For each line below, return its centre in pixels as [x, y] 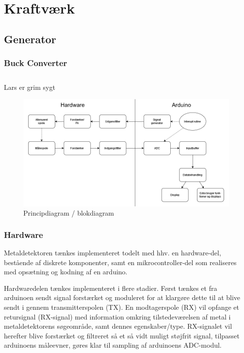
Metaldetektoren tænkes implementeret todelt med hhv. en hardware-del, [113, 253]
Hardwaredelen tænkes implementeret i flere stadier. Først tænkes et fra [111, 288]
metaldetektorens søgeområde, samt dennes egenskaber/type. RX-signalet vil [118, 326]
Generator [30, 39]
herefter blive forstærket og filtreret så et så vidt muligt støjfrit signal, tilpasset [122, 335]
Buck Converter [36, 63]
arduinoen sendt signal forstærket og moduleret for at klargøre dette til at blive [122, 297]
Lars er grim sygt [30, 87]
